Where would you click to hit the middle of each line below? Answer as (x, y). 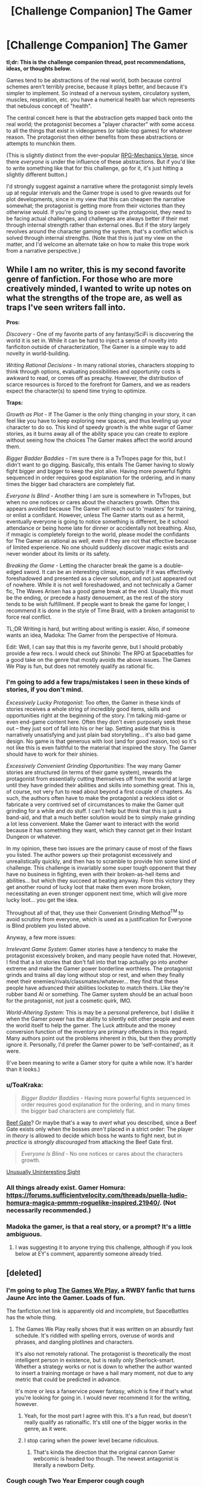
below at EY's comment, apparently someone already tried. (89, 1254)
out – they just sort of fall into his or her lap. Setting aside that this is (91, 728)
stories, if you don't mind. (45, 689)
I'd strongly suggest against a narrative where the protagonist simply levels (100, 186)
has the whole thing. (32, 1317)
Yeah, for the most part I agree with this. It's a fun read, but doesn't (108, 1416)
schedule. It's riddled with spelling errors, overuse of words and (95, 1335)
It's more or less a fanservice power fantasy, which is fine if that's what (104, 1391)
